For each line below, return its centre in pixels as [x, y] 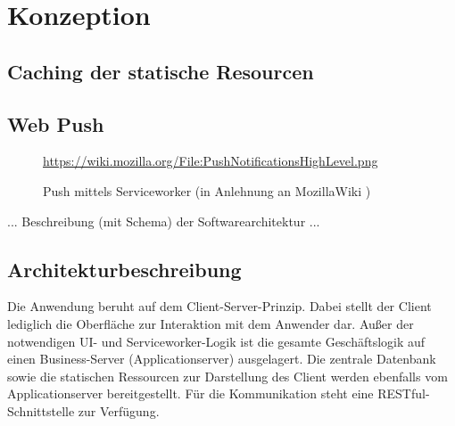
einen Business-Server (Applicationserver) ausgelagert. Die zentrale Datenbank [222, 359]
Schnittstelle [41, 410]
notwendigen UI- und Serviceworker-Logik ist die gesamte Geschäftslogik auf [216, 341]
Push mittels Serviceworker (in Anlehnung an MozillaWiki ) [207, 190]
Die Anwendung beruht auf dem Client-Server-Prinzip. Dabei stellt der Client [219, 306]
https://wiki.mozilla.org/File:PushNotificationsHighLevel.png [211, 161]
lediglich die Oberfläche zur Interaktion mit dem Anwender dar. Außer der [211, 323]
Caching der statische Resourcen [161, 71]
